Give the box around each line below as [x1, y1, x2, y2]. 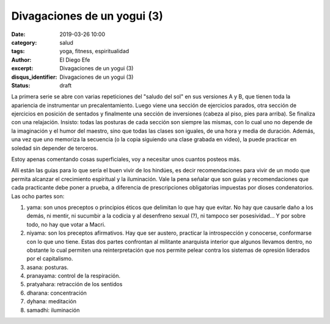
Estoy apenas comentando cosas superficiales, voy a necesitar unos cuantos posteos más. [11, 156, 241, 163]
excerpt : [11, 65, 34, 72]
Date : [11, 31, 26, 38]
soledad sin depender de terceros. [11, 144, 98, 152]
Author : [11, 56, 32, 64]
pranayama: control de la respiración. [26, 272, 121, 279]
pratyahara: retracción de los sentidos [26, 281, 123, 288]
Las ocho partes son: [11, 193, 65, 200]
